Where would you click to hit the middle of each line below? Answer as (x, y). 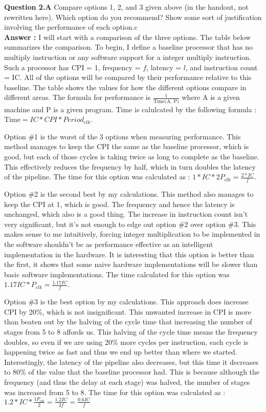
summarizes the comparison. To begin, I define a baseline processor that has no (128, 47)
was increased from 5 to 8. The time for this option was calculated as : (115, 392)
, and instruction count (221, 67)
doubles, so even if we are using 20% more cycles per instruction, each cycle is (126, 342)
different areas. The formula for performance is (77, 97)
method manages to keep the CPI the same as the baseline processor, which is (127, 146)
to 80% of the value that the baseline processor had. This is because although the (132, 372)
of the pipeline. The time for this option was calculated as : (97, 177)
